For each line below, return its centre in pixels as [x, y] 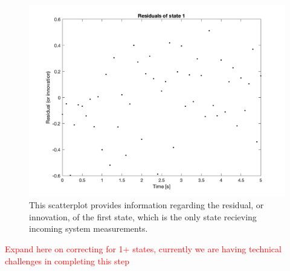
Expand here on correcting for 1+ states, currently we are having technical [143, 248]
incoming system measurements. [89, 228]
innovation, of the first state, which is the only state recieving [143, 216]
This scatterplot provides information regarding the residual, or [147, 205]
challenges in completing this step [67, 260]
